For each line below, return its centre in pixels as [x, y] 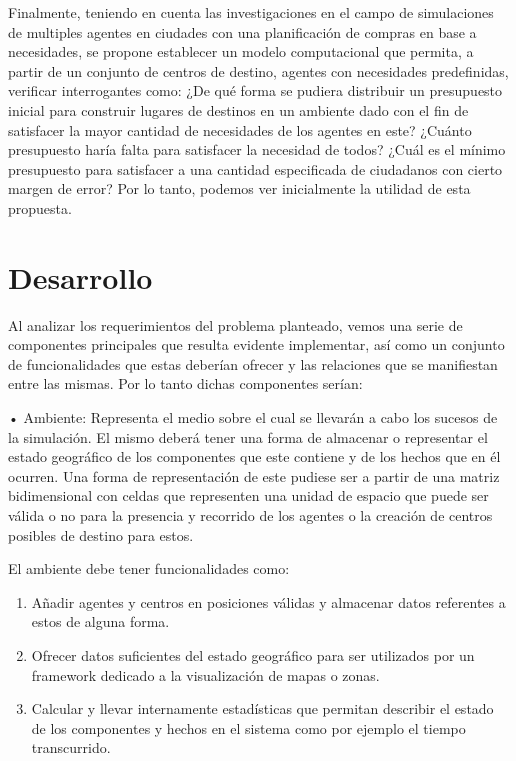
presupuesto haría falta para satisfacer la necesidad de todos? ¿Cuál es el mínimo [257, 149]
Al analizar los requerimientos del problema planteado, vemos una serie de [235, 324]
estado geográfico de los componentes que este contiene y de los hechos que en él [254, 456]
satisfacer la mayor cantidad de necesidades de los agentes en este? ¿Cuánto [240, 129]
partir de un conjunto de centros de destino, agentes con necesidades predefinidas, [258, 70]
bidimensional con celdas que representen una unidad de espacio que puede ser [248, 495]
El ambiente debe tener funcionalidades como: [149, 568]
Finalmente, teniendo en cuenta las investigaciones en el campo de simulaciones [251, 12]
